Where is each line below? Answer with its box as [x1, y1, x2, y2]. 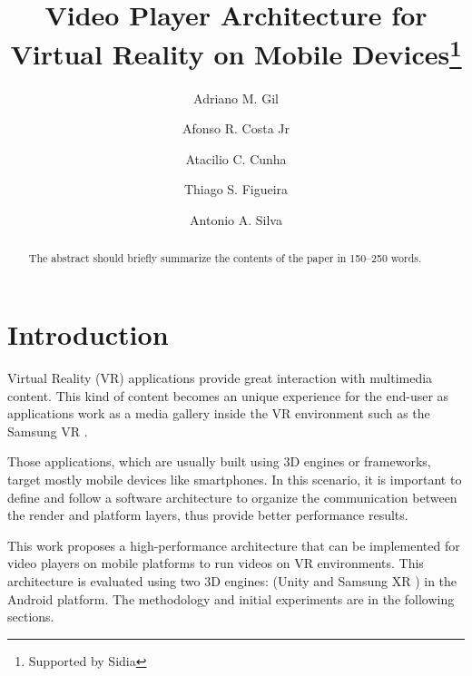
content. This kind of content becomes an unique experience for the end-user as [7, 386, 449, 405]
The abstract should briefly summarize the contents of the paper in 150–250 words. [28, 250, 422, 266]
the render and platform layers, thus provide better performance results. [7, 505, 408, 524]
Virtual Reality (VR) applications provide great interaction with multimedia [7, 368, 433, 387]
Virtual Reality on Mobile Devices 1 [10, 32, 462, 73]
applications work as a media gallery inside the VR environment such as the [7, 404, 430, 423]
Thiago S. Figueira [183, 180, 289, 199]
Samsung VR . [7, 421, 88, 440]
